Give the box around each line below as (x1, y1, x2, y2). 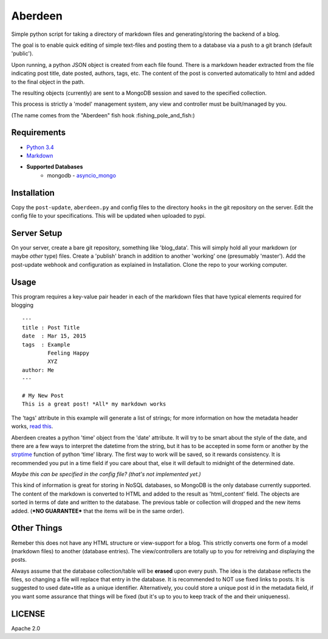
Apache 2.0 (11, 624, 41, 632)
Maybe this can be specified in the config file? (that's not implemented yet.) (11, 471, 202, 478)
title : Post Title (22, 324, 80, 331)
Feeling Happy (47, 350, 90, 356)
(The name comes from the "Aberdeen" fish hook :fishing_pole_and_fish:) (11, 111, 196, 119)
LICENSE (11, 609, 46, 619)
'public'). (11, 50, 33, 57)
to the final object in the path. (11, 78, 85, 85)
